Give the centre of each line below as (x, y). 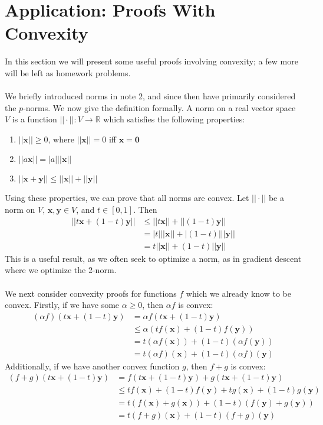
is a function (34, 119)
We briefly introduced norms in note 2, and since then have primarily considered (150, 96)
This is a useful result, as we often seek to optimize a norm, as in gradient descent (153, 258)
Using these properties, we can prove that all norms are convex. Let (127, 198)
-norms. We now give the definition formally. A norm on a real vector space (159, 107)
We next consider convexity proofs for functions (91, 293)
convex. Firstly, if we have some (62, 305)
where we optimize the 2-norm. (61, 270)
